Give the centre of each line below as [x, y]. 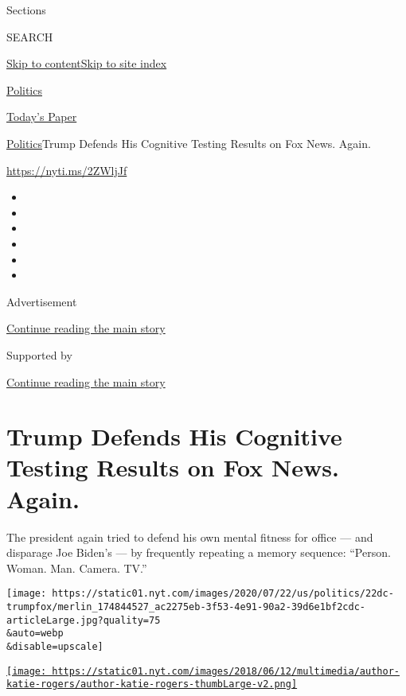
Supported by [39, 354]
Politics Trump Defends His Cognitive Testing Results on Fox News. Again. [189, 143]
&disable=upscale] [55, 647]
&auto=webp [35, 634]
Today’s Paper [42, 117]
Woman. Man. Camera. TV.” [77, 568]
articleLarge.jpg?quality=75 [84, 620]
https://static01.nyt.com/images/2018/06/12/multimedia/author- [226, 671]
